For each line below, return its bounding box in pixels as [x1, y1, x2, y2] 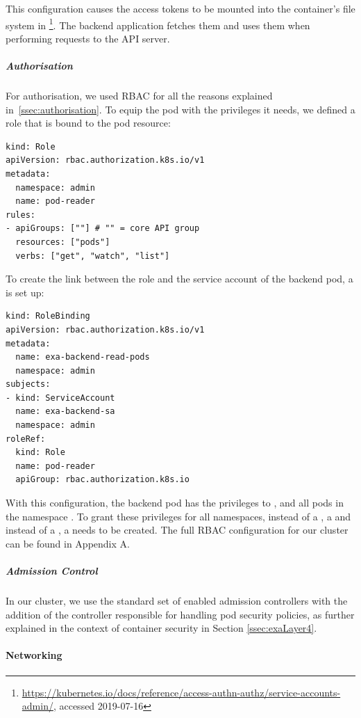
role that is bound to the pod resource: [6, 115, 171, 130]
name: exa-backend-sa [15, 406, 115, 417]
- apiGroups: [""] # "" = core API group [6, 223, 200, 234]
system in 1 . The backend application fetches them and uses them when [6, 15, 310, 32]
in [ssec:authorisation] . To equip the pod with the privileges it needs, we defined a [6, 102, 355, 116]
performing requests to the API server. [6, 31, 170, 45]
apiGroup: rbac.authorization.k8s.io [15, 474, 190, 485]
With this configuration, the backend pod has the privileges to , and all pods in [6, 495, 344, 510]
